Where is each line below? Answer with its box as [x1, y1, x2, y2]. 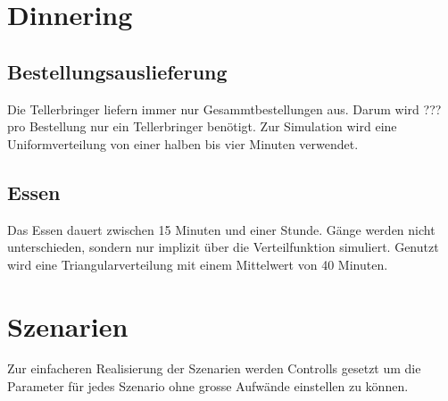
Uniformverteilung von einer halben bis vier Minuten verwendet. [7, 134, 359, 153]
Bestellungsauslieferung [7, 57, 228, 85]
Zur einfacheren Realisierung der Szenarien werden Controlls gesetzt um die [7, 359, 421, 378]
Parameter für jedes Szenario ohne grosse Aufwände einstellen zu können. [7, 377, 409, 396]
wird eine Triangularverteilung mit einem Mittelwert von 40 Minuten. [7, 255, 388, 273]
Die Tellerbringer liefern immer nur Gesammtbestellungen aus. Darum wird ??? [7, 99, 442, 118]
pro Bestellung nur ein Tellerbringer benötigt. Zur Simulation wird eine [7, 117, 397, 136]
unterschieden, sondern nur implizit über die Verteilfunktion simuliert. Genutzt [7, 238, 439, 256]
